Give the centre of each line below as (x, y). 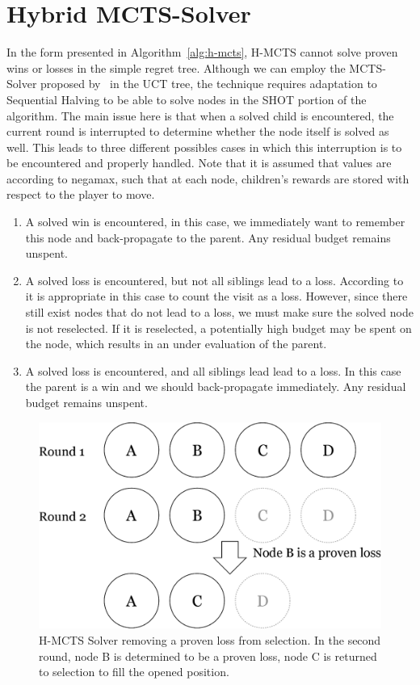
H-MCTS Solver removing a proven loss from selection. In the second (210, 640)
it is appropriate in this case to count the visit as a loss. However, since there (216, 296)
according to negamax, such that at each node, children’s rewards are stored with (208, 178)
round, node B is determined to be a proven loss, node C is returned (208, 656)
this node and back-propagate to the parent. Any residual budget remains (208, 237)
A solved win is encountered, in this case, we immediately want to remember (215, 222)
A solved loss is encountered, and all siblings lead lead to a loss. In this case (213, 370)
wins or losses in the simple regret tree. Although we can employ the (176, 67)
